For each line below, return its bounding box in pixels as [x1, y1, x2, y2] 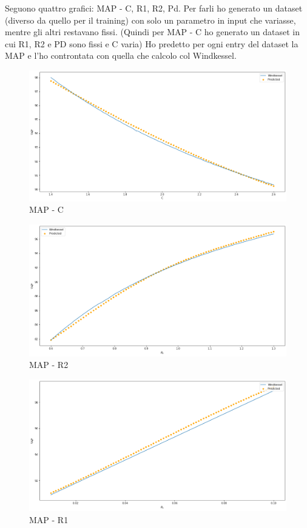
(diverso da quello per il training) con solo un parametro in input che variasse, [5, 13, 296, 26]
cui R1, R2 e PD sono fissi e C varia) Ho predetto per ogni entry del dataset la [5, 37, 299, 50]
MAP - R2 [29, 358, 69, 371]
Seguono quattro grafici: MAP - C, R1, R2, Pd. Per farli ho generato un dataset [5, 2, 303, 14]
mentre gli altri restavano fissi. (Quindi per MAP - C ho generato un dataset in [5, 25, 300, 38]
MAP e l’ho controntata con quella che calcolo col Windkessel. [5, 49, 237, 62]
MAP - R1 [29, 513, 69, 526]
